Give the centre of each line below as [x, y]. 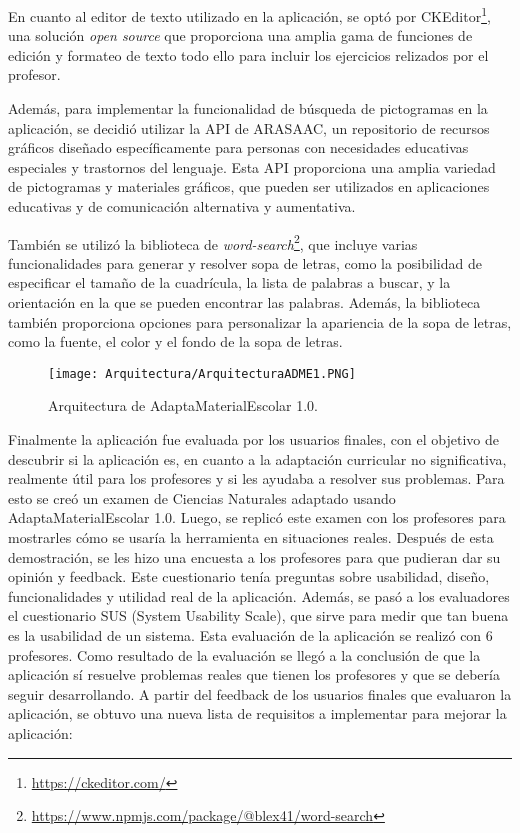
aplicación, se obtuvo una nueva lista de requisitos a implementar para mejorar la [257, 713]
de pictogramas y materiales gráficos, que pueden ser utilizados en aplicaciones [249, 186]
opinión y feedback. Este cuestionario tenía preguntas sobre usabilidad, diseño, [249, 576]
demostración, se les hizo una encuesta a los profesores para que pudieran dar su [254, 556]
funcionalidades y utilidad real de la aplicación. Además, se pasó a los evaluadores [259, 595]
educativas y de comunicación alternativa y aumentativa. [182, 206]
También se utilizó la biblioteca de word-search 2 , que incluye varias [213, 242]
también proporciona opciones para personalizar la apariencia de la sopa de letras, [260, 321]
